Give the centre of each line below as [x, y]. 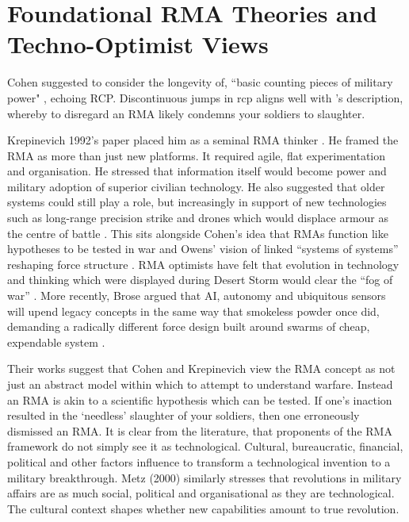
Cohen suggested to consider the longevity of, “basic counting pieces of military [200, 82]
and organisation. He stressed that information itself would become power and [197, 171]
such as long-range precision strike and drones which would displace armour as [198, 218]
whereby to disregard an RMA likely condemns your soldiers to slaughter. [186, 113]
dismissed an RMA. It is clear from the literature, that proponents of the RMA [200, 430]
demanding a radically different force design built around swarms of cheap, [189, 326]
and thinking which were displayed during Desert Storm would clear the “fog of [200, 280]
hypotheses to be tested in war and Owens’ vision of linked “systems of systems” [203, 249]
